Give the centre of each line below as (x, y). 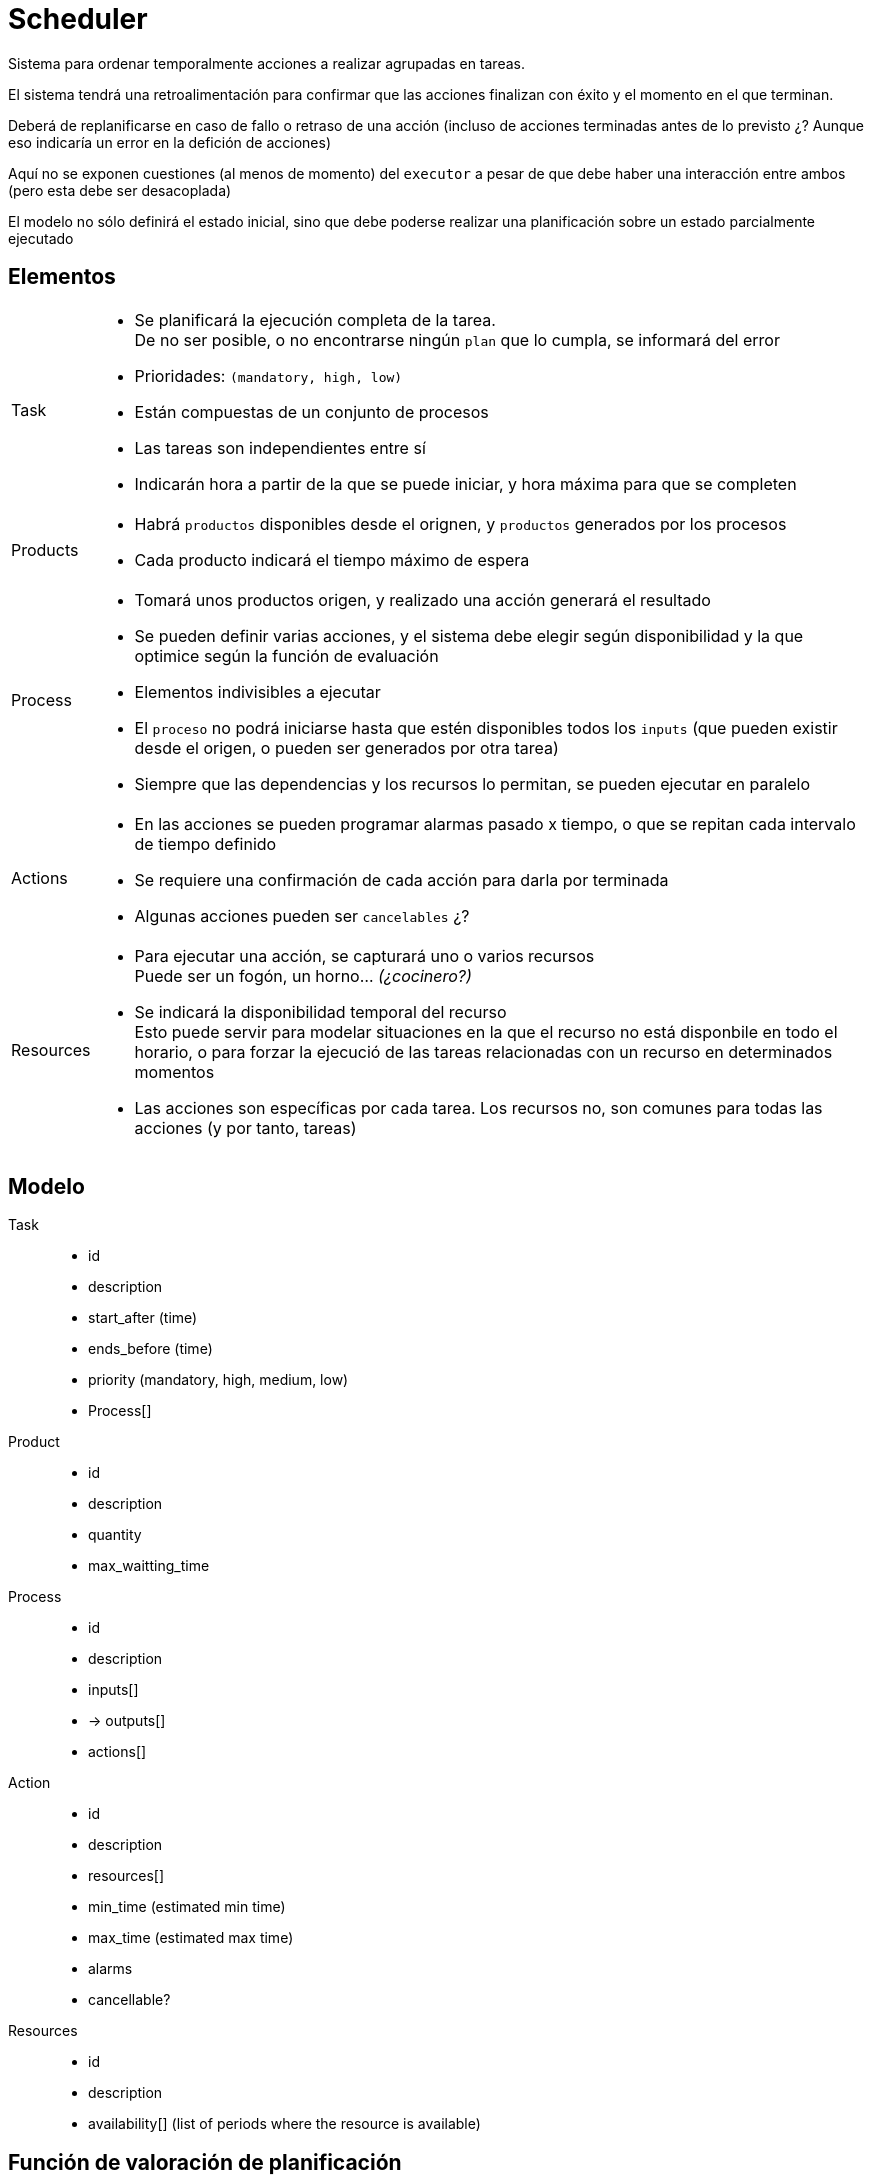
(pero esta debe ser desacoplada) (120, 190)
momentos (174, 1071)
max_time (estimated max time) (191, 1938)
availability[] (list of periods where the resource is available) (284, 2124)
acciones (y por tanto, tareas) (245, 1127)
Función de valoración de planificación (205, 2162)
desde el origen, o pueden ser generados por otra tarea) (346, 747)
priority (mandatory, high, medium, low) (218, 1380)
